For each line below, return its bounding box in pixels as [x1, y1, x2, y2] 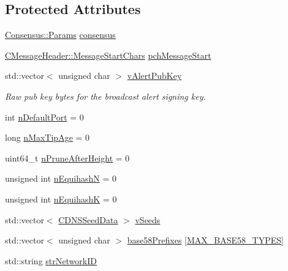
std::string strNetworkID [5, 254, 97, 267]
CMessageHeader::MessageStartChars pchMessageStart [5, 48, 211, 61]
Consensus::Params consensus [5, 28, 116, 41]
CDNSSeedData [58, 213, 118, 226]
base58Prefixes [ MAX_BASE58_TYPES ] [127, 234, 284, 247]
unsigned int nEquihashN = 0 [5, 172, 117, 185]
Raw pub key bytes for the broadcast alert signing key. [5, 89, 206, 102]
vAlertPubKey [127, 69, 182, 82]
